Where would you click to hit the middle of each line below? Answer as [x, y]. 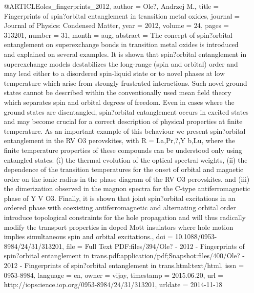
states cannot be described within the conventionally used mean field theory [118, 92]
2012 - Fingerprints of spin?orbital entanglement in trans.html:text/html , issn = [124, 265]
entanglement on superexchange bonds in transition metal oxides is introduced [121, 44]
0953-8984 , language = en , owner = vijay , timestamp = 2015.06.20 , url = [114, 275]
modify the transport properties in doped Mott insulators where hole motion [119, 227]
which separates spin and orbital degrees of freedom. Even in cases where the [119, 102]
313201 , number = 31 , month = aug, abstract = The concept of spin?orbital [118, 35]
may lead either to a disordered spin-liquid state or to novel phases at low [115, 73]
